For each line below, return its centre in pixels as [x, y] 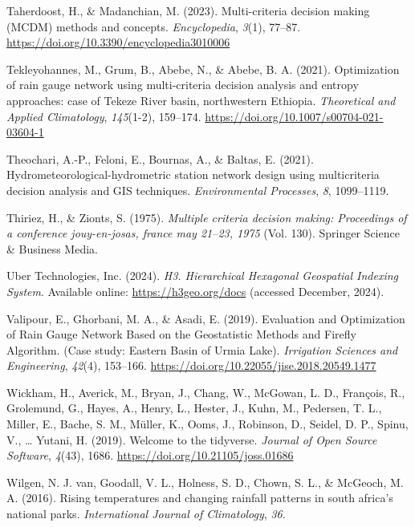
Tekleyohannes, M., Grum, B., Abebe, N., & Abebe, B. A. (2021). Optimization [203, 69]
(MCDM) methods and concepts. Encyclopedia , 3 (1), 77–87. [154, 26]
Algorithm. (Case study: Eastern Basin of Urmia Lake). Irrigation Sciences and [202, 349]
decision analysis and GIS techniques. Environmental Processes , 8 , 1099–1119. [198, 190]
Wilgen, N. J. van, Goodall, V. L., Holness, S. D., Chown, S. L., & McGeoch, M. [205, 482]
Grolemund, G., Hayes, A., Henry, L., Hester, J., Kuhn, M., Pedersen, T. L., [194, 408]
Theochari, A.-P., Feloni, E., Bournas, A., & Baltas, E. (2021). [160, 158]
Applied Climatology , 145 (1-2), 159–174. [104, 116]
